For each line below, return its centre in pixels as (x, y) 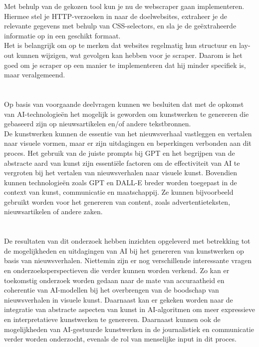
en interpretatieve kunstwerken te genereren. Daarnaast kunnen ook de (112, 319)
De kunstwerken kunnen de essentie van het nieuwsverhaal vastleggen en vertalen (128, 133)
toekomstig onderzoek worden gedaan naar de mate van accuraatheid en (114, 280)
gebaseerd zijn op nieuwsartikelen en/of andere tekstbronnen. (98, 124)
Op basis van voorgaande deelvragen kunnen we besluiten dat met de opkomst (124, 104)
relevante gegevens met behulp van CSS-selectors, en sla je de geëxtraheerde (120, 26)
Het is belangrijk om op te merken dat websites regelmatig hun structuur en (121, 45)
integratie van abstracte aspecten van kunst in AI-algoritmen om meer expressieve (129, 309)
